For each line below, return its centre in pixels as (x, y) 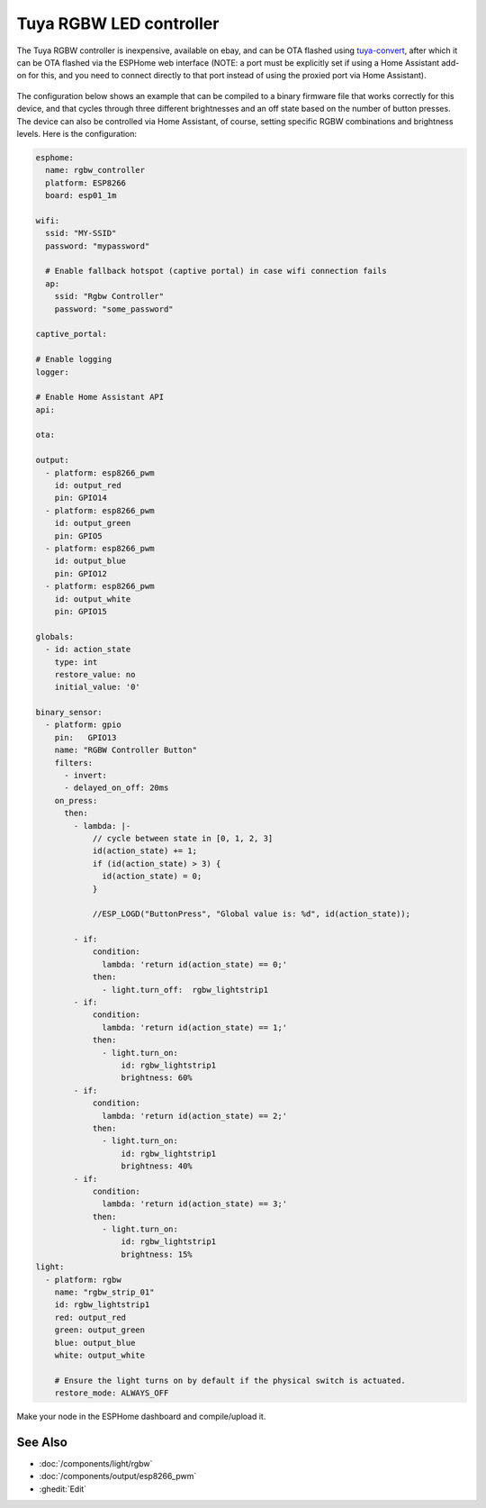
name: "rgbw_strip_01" (104, 1292)
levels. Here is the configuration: (77, 133)
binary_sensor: (69, 713)
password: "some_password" (114, 309)
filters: (74, 763)
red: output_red (90, 1317)
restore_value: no (95, 674)
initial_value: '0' (98, 687)
